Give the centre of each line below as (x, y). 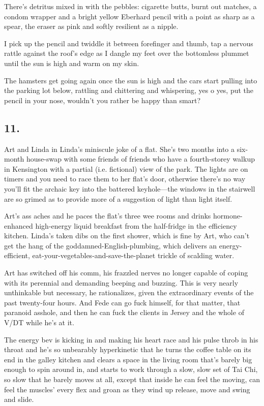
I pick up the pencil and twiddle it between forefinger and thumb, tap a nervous (129, 43)
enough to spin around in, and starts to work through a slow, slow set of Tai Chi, (131, 369)
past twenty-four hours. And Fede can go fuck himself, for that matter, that (122, 302)
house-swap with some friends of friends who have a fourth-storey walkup (140, 159)
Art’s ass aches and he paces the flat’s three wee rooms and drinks (108, 216)
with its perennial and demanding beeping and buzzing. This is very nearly (121, 282)
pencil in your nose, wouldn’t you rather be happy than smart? (102, 100)
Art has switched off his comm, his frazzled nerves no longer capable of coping (126, 273)
